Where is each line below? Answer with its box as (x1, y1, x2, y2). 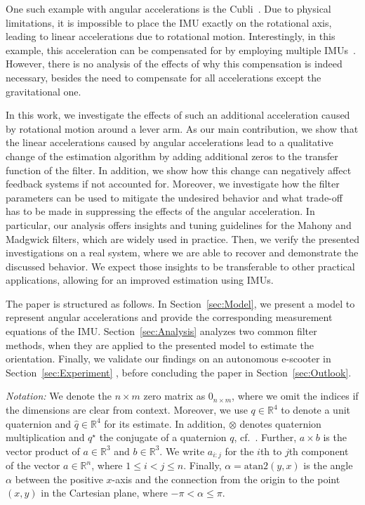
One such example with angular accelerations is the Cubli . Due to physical (6, 1, 331, 15)
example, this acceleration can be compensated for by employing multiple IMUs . (6, 42, 356, 57)
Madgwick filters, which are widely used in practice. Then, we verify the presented (6, 231, 360, 246)
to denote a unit (281, 402, 351, 417)
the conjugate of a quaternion (99, 430, 227, 445)
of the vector (6, 458, 60, 473)
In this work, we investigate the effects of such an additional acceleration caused (6, 107, 350, 122)
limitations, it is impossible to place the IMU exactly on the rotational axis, (6, 15, 332, 29)
